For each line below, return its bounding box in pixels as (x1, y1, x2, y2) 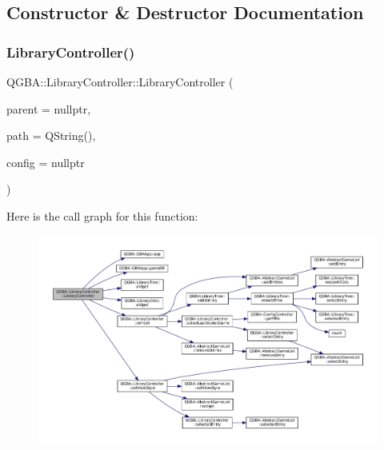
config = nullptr (6, 153, 85, 170)
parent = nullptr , (6, 100, 91, 117)
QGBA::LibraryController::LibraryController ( (6, 74, 234, 90)
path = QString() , (6, 127, 96, 144)
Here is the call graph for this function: (6, 207, 198, 224)
